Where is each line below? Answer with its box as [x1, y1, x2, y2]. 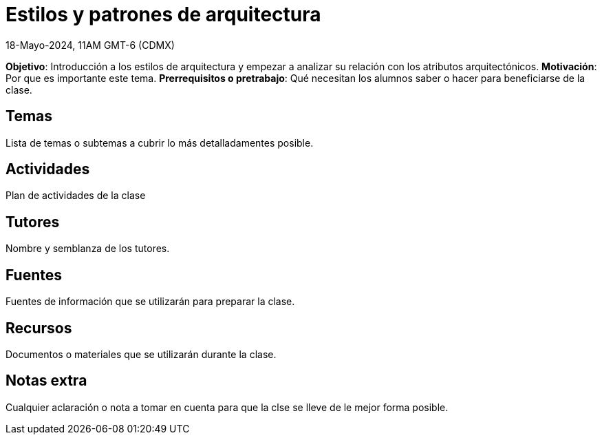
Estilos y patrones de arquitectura [6, 3, 321, 26]
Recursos [6, 319, 72, 337]
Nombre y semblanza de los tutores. [6, 242, 170, 255]
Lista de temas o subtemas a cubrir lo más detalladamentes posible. [6, 136, 314, 149]
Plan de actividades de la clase [6, 189, 146, 202]
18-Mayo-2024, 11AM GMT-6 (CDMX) [6, 39, 175, 51]
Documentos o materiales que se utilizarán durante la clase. [6, 348, 277, 360]
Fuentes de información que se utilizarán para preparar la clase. [6, 295, 295, 308]
